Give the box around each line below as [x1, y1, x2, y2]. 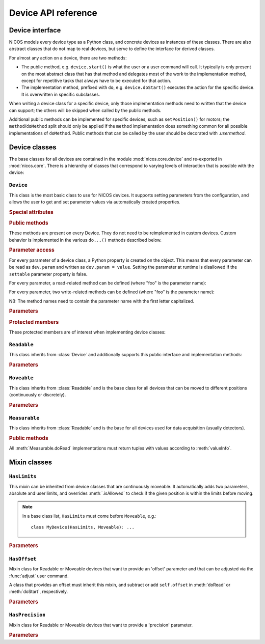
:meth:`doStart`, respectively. [9, 588, 68, 594]
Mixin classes [9, 458, 53, 467]
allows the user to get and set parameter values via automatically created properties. [9, 199, 181, 205]
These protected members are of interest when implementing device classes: [9, 329, 166, 335]
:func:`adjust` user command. [9, 573, 69, 579]
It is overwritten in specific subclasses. [21, 91, 100, 97]
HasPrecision [9, 612, 46, 618]
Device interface [9, 26, 61, 34]
